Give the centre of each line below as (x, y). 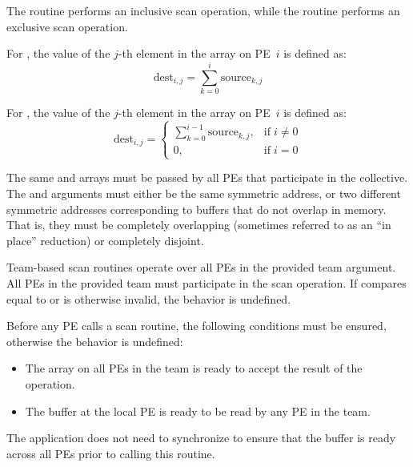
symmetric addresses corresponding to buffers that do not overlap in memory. (196, 209)
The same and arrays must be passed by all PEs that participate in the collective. (207, 177)
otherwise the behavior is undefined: (95, 341)
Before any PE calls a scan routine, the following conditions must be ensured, (196, 326)
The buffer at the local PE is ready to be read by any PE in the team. (198, 411)
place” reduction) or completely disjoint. (105, 240)
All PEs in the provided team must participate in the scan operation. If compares (206, 282)
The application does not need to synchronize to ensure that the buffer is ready (201, 438)
